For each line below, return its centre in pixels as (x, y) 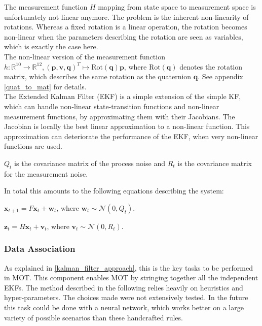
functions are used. (33, 146)
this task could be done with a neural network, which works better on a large (124, 307)
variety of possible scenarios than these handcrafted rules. (93, 317)
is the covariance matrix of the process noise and (90, 163)
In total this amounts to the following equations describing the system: (114, 191)
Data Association (40, 249)
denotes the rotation (211, 66)
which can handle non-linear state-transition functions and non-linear (112, 106)
